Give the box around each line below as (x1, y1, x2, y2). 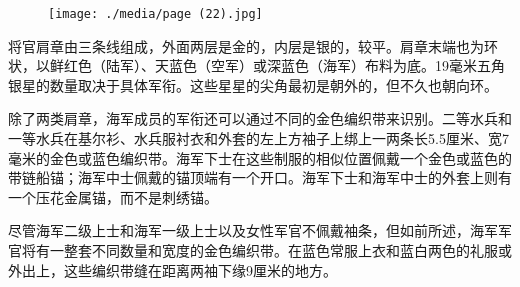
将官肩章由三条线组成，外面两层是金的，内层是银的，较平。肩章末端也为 (8, 35, 484, 56)
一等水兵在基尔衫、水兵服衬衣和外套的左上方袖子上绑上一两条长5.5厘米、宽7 (8, 128, 509, 149)
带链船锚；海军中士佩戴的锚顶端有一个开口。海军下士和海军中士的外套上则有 (8, 167, 512, 188)
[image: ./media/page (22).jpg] (48, 7, 263, 21)
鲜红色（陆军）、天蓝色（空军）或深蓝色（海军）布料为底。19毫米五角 (49, 55, 505, 76)
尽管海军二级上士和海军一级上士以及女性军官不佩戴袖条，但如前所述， (8, 220, 470, 241)
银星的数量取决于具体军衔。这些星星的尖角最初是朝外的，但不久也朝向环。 (8, 74, 498, 95)
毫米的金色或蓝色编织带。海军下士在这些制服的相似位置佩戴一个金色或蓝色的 (8, 147, 512, 168)
